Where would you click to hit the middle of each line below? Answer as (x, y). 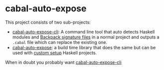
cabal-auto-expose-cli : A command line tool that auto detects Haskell (83, 32)
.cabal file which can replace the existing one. (60, 42)
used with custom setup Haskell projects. (54, 53)
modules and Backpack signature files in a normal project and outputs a (86, 37)
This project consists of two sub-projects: (48, 22)
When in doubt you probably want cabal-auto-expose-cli (63, 62)
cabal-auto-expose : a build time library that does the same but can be (84, 47)
